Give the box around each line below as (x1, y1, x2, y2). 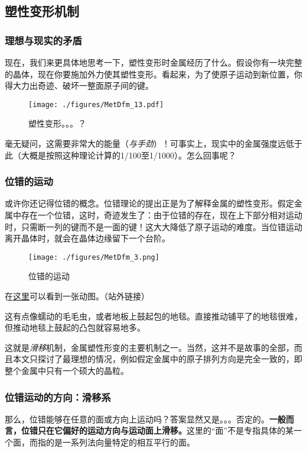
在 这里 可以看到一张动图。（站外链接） (5, 290, 149, 302)
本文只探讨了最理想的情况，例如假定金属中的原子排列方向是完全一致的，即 (12, 353, 302, 365)
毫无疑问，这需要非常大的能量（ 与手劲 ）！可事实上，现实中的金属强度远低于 (5, 137, 302, 150)
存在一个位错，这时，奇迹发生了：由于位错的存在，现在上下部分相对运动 (21, 209, 302, 221)
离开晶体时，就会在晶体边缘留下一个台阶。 (5, 232, 170, 244)
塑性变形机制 (5, 2, 79, 20)
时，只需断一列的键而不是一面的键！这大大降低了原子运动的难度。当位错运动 (5, 220, 302, 233)
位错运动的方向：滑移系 (5, 389, 111, 404)
